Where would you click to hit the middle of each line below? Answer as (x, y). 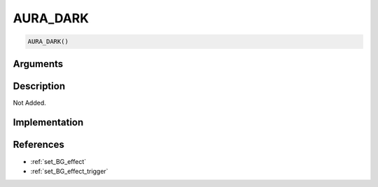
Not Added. (30, 103)
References (38, 145)
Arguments (38, 64)
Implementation (48, 122)
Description (39, 86)
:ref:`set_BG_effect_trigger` (69, 171)
